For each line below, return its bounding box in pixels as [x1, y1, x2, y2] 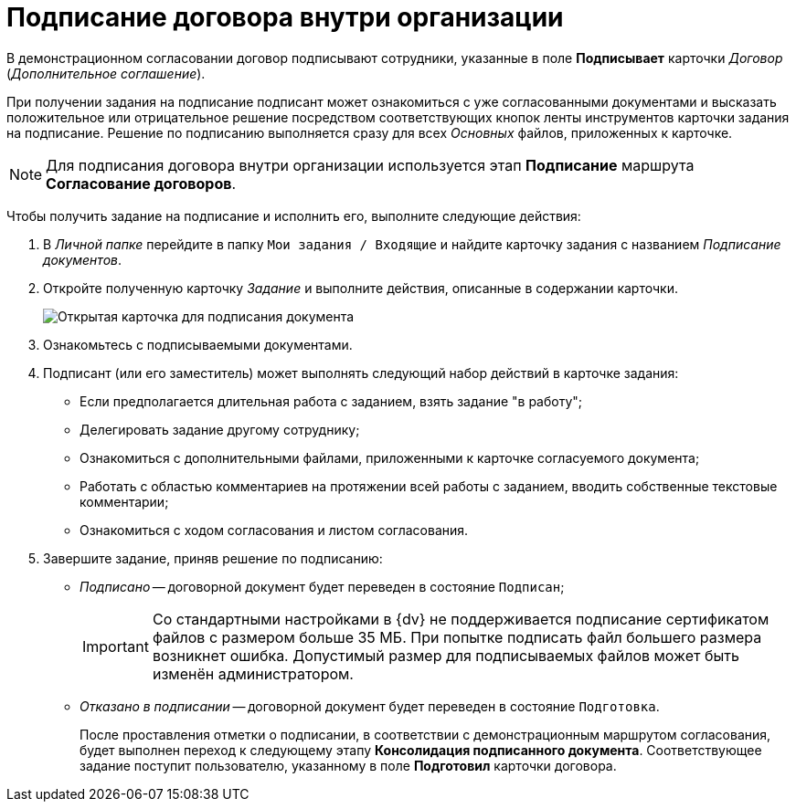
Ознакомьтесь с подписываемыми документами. [43, 336, 353, 352]
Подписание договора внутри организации [6, 2, 564, 33]
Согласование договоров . [46, 173, 237, 193]
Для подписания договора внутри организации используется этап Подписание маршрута [46, 155, 695, 174]
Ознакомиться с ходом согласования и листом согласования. [80, 521, 469, 538]
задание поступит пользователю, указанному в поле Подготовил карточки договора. [80, 757, 617, 773]
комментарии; [80, 493, 169, 510]
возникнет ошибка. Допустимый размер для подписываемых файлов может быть [152, 646, 739, 665]
